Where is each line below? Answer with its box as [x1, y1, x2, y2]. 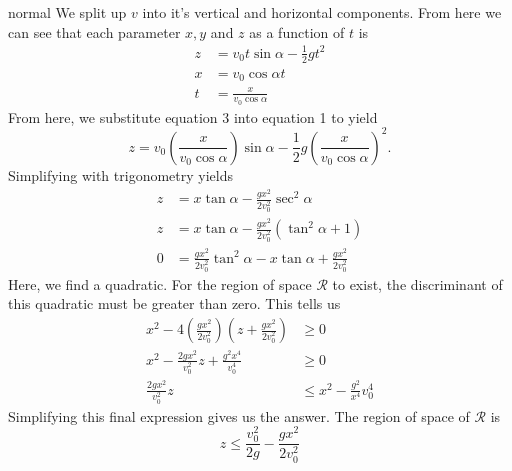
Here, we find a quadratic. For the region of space [8, 273, 312, 294]
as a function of [249, 21, 345, 42]
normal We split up [8, 2, 127, 22]
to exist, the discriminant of [332, 273, 503, 294]
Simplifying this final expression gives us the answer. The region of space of [8, 405, 470, 426]
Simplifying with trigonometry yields [8, 164, 233, 185]
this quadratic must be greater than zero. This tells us [8, 293, 341, 314]
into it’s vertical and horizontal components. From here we [142, 2, 502, 22]
